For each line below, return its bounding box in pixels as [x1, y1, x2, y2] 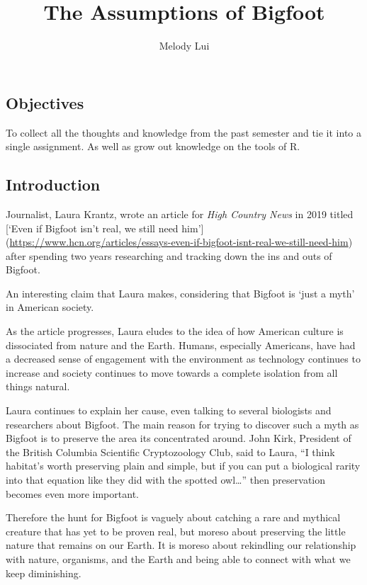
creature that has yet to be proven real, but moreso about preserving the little [6, 523, 346, 538]
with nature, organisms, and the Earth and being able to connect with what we [6, 551, 351, 566]
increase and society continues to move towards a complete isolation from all [6, 365, 338, 380]
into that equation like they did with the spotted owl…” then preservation [6, 472, 326, 487]
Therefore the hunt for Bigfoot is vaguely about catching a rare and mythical [6, 510, 341, 525]
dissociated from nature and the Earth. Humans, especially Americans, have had [6, 337, 356, 352]
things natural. [6, 379, 70, 394]
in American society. [6, 300, 94, 314]
